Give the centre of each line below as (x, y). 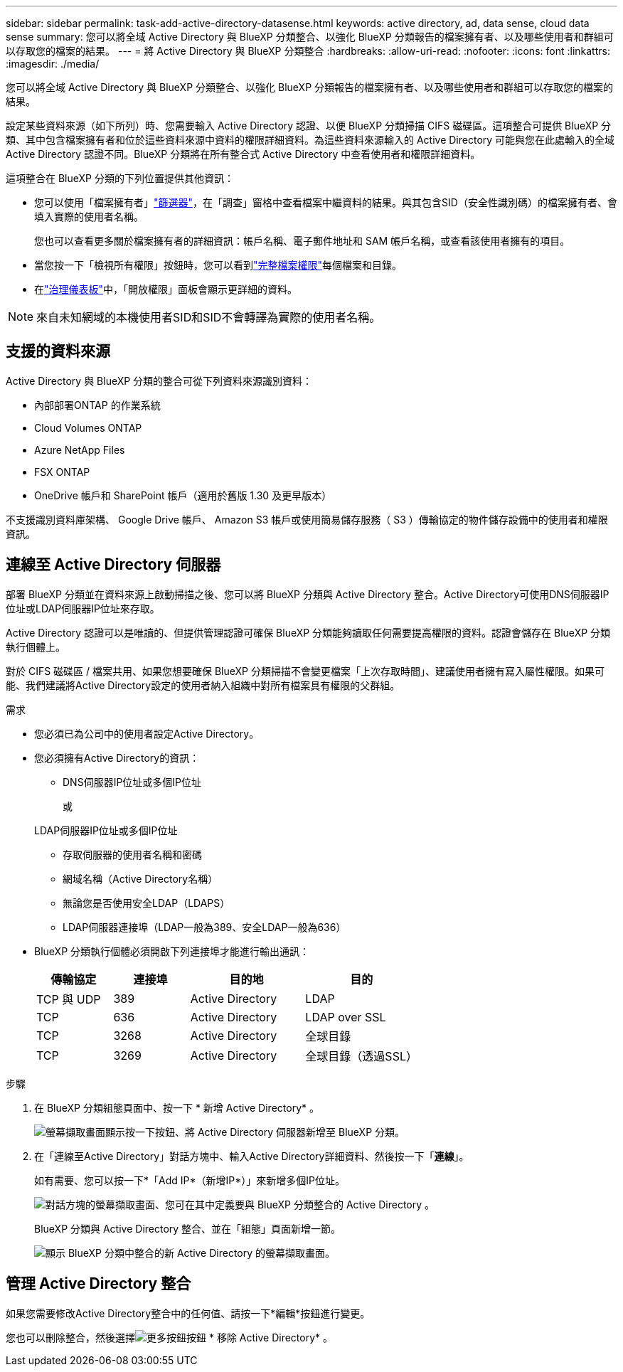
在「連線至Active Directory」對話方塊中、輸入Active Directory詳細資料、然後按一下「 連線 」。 (252, 1156)
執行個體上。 (36, 647)
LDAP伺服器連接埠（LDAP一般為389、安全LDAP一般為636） (204, 927)
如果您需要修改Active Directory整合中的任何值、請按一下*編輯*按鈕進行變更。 (188, 1313)
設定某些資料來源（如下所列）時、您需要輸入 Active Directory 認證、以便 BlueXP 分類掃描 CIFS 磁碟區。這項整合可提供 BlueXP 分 (309, 126)
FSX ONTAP (62, 472)
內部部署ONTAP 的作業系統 (97, 405)
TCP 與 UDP (69, 999)
